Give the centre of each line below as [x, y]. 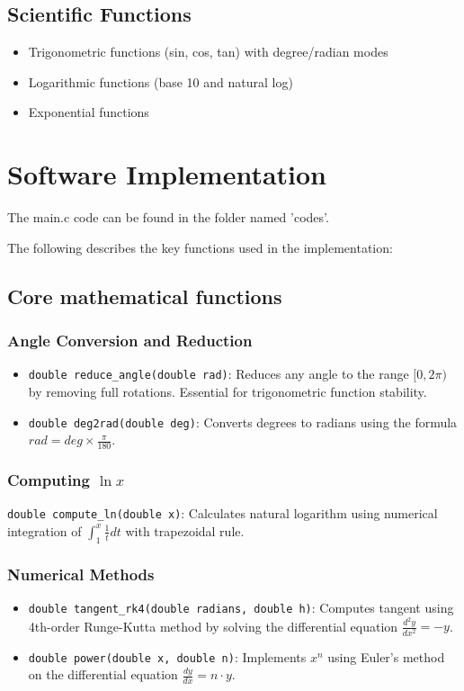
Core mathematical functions [145, 296]
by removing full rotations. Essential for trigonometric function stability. [228, 391]
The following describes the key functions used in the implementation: [200, 247]
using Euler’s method [386, 656]
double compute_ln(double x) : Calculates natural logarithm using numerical [223, 513]
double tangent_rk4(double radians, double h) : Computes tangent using [241, 607]
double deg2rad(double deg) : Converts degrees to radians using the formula [243, 422]
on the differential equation [103, 674]
